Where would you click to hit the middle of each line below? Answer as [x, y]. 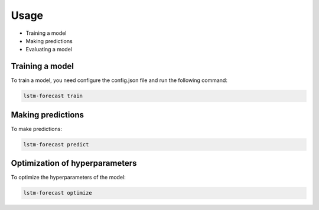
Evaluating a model [49, 50]
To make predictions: [36, 129]
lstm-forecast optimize [58, 193]
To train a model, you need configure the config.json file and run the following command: [119, 80]
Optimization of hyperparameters [74, 163]
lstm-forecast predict [56, 144]
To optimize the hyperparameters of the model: [69, 178]
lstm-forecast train [53, 96]
